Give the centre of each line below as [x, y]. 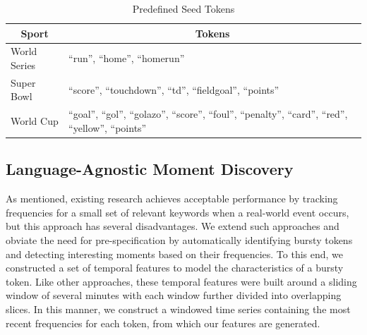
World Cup [35, 121]
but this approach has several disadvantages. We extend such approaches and [173, 226]
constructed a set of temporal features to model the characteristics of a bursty [175, 268]
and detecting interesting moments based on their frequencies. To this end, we [175, 254]
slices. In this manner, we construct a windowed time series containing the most [178, 309]
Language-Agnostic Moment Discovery [150, 169]
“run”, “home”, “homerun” [127, 58]
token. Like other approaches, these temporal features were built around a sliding [181, 281]
